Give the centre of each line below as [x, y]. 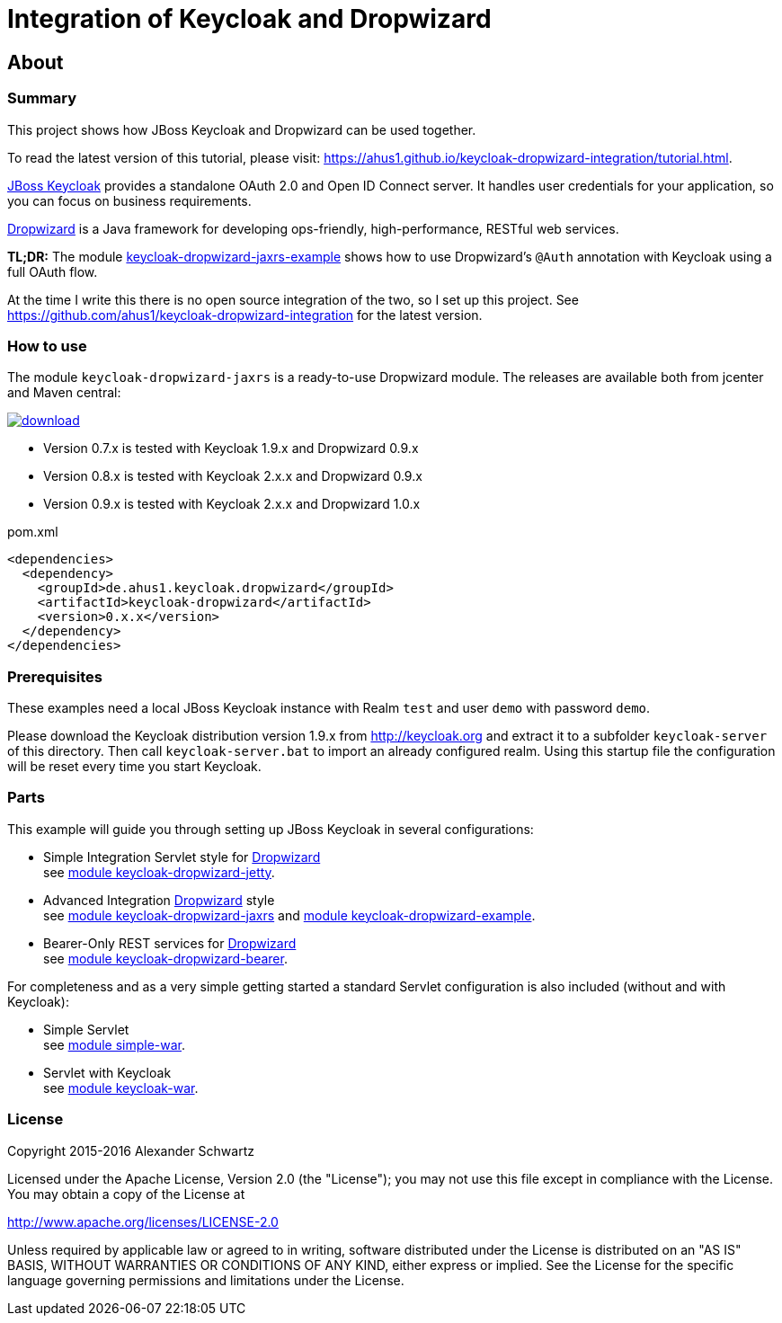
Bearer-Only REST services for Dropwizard [170, 943]
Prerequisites [55, 676]
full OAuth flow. [53, 271]
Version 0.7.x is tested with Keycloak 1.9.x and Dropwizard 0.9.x [231, 448]
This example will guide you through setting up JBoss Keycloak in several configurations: [271, 829]
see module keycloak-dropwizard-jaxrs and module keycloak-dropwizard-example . [289, 915]
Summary [42, 98]
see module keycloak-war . [121, 1088]
